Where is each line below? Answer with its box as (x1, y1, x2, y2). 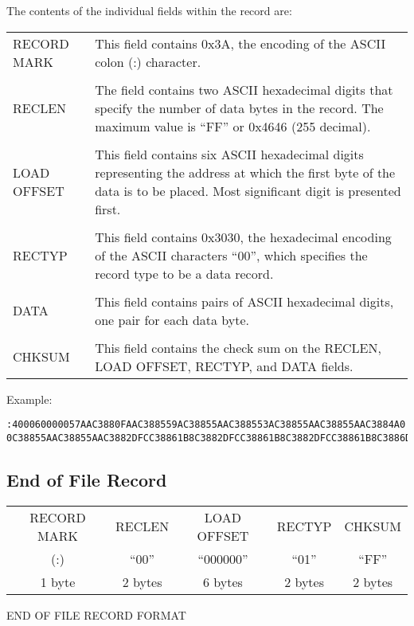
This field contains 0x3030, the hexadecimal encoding (95, 227, 392, 246)
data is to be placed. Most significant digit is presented (95, 181, 401, 200)
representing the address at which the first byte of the (95, 162, 396, 182)
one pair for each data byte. (95, 310, 250, 329)
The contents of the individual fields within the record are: (6, 2, 292, 18)
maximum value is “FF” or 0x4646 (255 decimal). (95, 116, 371, 135)
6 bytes (203, 572, 243, 591)
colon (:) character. (95, 52, 201, 71)
